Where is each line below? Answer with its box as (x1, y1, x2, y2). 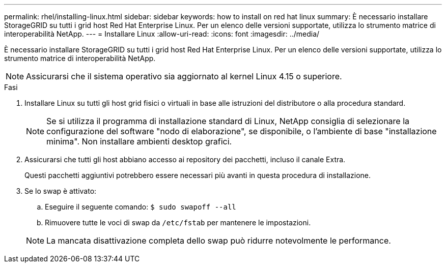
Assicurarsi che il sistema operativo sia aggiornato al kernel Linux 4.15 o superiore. (26, 71, 342, 81)
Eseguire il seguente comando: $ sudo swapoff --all (45, 202, 236, 211)
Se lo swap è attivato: (24, 187, 97, 195)
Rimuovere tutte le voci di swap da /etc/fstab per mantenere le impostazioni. (45, 218, 311, 227)
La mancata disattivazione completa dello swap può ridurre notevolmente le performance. (46, 235, 391, 246)
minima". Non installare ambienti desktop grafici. (46, 136, 232, 146)
